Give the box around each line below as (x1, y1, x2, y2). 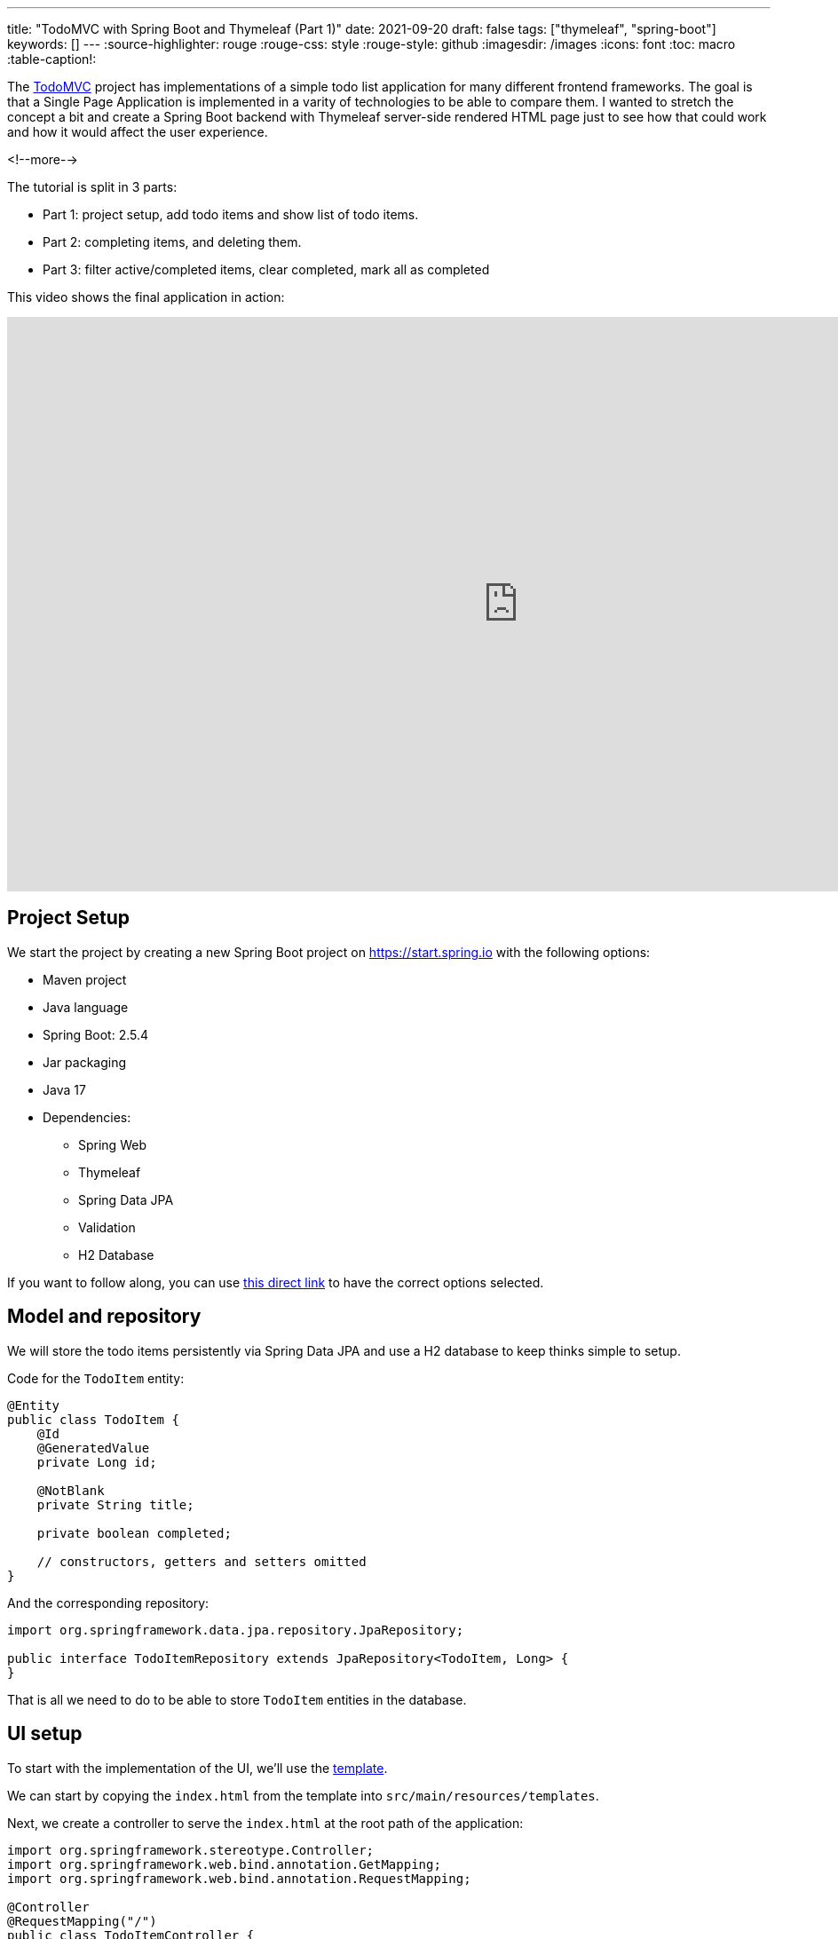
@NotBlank (36, 1483, 105, 1498)
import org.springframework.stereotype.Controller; (7, 1842, 375, 1857)
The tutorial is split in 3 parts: (7, 179, 178, 194)
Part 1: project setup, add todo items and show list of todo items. (43, 207, 419, 222)
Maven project (43, 971, 127, 987)
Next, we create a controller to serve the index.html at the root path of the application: (7, 1815, 524, 1831)
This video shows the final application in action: (7, 289, 285, 305)
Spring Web (78, 1136, 146, 1152)
